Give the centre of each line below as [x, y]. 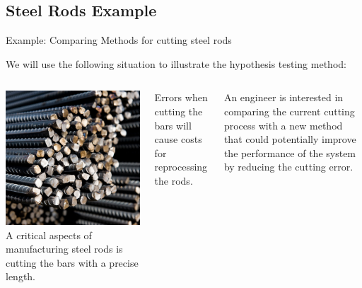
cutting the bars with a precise [72, 262]
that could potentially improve [290, 139]
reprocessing [181, 167]
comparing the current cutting [289, 111]
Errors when [181, 97]
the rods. [174, 180]
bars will [173, 125]
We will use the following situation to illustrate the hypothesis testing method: [176, 63]
